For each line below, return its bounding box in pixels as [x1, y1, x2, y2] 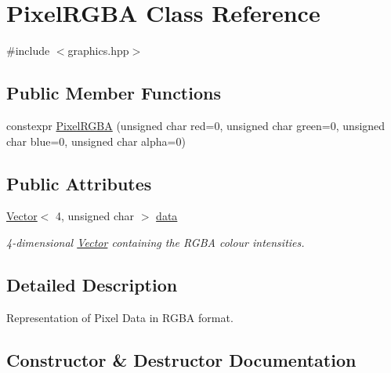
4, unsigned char [56, 208, 135, 224]
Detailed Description [6, 272, 178, 296]
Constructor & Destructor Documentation [6, 347, 357, 371]
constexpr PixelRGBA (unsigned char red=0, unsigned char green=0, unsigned [6, 117, 386, 133]
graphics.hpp [67, 42, 129, 59]
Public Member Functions [6, 81, 221, 105]
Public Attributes [6, 171, 152, 195]
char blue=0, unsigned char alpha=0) [6, 132, 186, 149]
